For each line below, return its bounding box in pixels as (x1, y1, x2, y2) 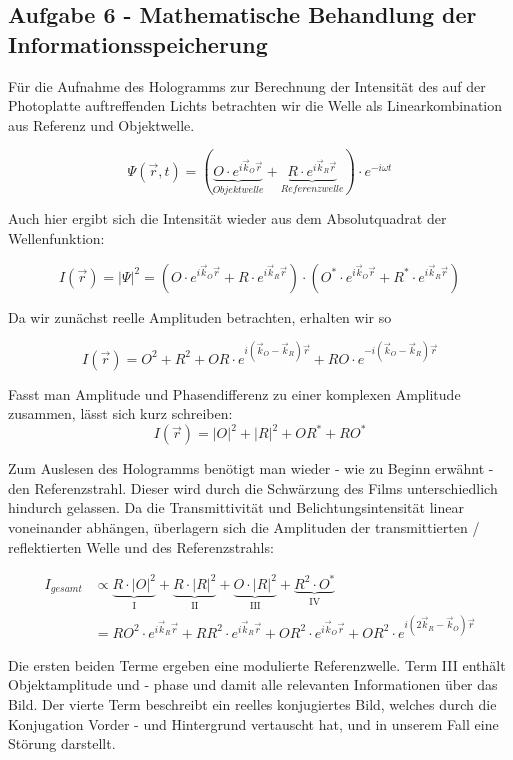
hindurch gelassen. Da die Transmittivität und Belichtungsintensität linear (8, 497, 464, 518)
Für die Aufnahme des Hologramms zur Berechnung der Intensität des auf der (8, 75, 486, 96)
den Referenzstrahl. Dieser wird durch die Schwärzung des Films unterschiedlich (8, 477, 498, 498)
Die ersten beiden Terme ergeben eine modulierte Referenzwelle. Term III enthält (8, 654, 506, 675)
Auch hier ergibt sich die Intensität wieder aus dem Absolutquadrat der (8, 208, 447, 229)
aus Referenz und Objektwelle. (8, 114, 195, 135)
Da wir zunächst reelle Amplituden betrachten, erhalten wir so (8, 306, 392, 327)
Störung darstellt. (8, 733, 116, 754)
